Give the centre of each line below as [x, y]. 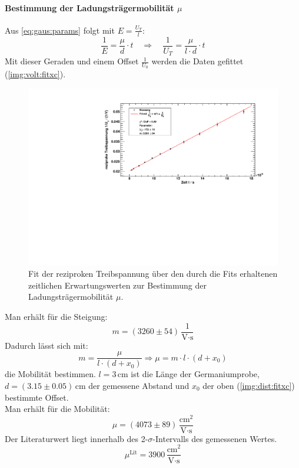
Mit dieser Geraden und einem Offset [72, 61]
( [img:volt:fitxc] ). [35, 74]
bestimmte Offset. [37, 397]
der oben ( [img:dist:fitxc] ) [249, 385]
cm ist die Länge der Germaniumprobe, [188, 374]
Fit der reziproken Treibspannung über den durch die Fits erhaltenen [153, 274]
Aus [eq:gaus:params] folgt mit [60, 30]
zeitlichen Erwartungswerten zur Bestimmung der [117, 285]
